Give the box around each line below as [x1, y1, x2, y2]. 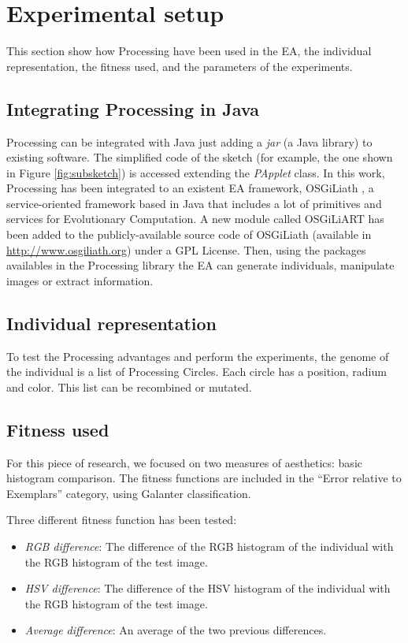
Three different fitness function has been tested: [6, 511, 237, 528]
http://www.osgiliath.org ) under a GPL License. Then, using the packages [6, 241, 366, 258]
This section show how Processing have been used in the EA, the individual [6, 43, 372, 59]
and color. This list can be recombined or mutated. [6, 378, 252, 395]
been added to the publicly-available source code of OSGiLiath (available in [6, 226, 372, 243]
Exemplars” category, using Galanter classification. [6, 485, 251, 501]
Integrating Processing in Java [6, 96, 259, 121]
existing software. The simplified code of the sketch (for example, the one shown [6, 149, 393, 165]
